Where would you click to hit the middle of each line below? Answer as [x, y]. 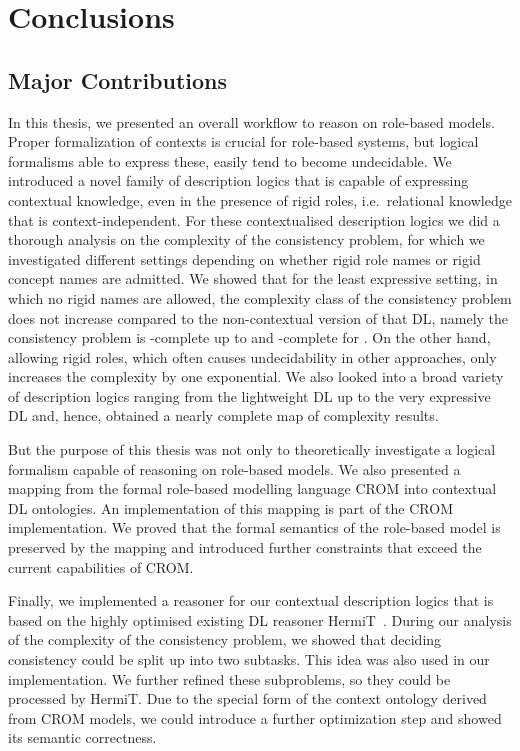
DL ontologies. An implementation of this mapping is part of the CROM [230, 507]
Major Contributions [118, 79]
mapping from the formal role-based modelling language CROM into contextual [252, 488]
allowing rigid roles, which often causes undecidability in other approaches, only [252, 356]
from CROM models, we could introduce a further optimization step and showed [255, 717]
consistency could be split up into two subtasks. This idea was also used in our [249, 659]
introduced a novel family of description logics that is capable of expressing [238, 180]
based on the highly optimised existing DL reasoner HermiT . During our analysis [260, 619]
